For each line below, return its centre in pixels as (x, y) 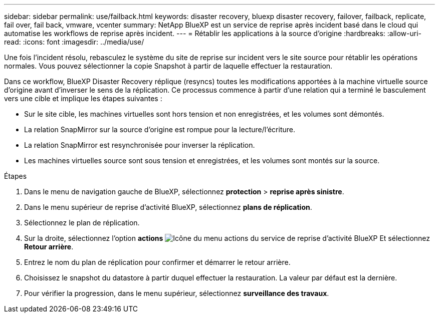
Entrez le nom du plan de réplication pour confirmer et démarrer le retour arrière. (157, 262)
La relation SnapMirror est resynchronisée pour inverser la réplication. (140, 145)
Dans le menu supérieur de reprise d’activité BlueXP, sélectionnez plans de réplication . (168, 207)
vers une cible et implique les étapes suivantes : (83, 98)
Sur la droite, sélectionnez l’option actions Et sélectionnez (227, 238)
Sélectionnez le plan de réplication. (82, 223)
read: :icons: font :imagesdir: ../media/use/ (74, 42)
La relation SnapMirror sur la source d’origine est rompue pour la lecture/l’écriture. (160, 129)
